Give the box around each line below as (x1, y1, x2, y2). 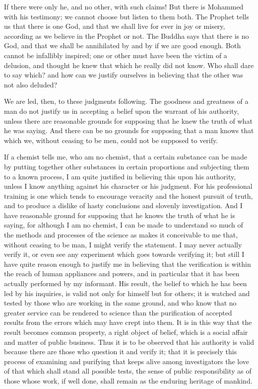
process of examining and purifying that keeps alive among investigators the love (4, 356, 250, 366)
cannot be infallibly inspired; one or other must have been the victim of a (4, 50, 227, 60)
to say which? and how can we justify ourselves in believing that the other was (4, 70, 243, 80)
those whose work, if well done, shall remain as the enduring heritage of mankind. (4, 375, 253, 386)
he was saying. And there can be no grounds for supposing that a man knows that (4, 125, 254, 136)
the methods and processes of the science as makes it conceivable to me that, (4, 230, 238, 240)
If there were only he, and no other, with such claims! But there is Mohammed (4, 1, 244, 11)
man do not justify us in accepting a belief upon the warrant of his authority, (4, 105, 239, 116)
